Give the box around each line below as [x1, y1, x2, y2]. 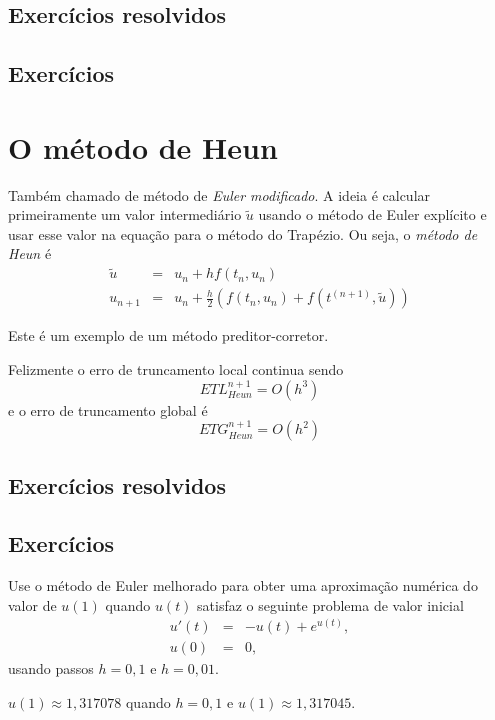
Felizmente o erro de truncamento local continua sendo [8, 358, 344, 379]
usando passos [8, 658, 94, 679]
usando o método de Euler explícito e [258, 204, 487, 225]
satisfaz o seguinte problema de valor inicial [197, 594, 464, 615]
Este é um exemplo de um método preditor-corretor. [8, 325, 329, 346]
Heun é [8, 243, 52, 264]
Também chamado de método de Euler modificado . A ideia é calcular [8, 184, 431, 205]
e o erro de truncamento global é [8, 399, 208, 420]
